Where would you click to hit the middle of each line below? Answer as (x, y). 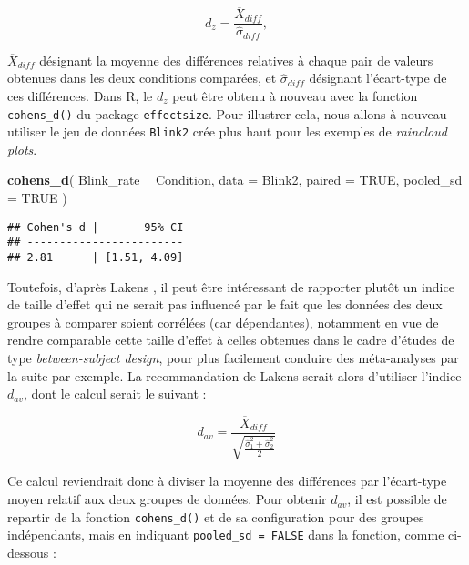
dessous (28, 552)
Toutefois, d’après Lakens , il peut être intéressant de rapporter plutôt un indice (231, 286)
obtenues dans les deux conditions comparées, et (142, 78)
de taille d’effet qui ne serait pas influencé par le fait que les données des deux (225, 304)
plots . (22, 149)
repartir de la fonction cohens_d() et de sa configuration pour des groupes (216, 516)
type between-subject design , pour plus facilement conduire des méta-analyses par (233, 358)
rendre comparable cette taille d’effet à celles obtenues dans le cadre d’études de (231, 340)
